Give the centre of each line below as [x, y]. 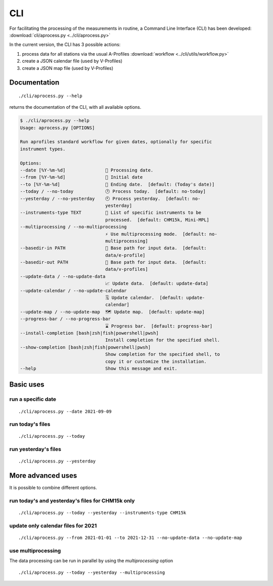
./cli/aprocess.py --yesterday [57, 461]
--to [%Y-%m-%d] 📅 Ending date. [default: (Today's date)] [117, 184]
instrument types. [43, 149]
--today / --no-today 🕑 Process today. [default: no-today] [113, 192]
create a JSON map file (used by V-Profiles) [68, 68]
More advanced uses [43, 476]
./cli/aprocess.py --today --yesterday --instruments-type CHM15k [102, 513]
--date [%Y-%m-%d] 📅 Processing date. [87, 170]
